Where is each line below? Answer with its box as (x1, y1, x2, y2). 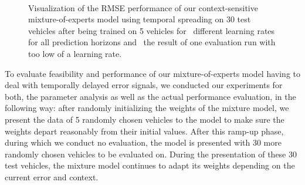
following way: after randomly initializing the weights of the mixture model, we (5, 102, 289, 114)
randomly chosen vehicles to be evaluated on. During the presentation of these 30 (5, 147, 297, 160)
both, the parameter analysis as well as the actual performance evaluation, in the (5, 90, 296, 102)
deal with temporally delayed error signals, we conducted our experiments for (5, 79, 283, 91)
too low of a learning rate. (28, 47, 122, 59)
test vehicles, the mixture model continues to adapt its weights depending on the (5, 159, 295, 171)
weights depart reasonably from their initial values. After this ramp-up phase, (5, 125, 284, 137)
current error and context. (5, 170, 99, 183)
